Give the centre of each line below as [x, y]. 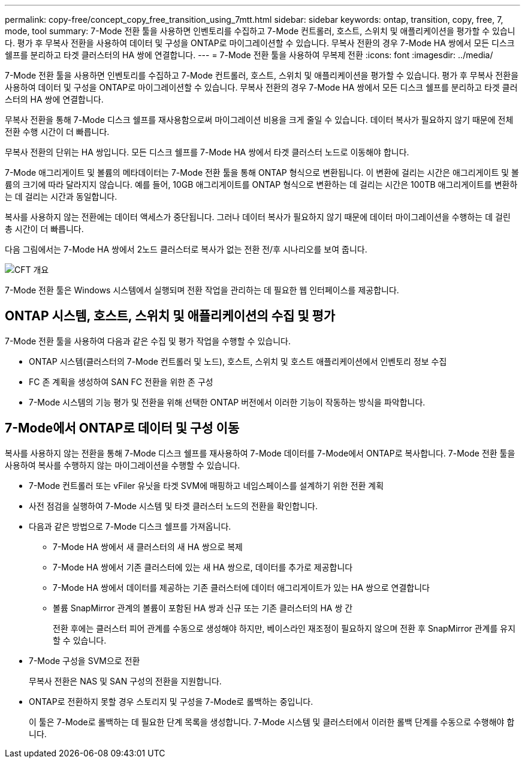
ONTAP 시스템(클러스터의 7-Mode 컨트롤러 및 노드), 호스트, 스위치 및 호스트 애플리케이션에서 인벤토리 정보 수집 [238, 361]
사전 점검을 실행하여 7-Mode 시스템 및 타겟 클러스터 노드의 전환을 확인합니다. [173, 506]
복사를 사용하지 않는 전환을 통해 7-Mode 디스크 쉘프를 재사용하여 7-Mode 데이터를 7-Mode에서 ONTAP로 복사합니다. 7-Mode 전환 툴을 [260, 453]
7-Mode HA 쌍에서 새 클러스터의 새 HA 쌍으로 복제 [148, 546]
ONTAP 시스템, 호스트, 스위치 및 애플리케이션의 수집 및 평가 [170, 316]
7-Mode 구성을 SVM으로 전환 [85, 660]
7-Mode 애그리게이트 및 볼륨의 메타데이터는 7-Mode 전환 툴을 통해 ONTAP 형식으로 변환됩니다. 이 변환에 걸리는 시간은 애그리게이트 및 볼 [262, 172]
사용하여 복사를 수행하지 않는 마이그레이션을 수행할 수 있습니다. [123, 465]
